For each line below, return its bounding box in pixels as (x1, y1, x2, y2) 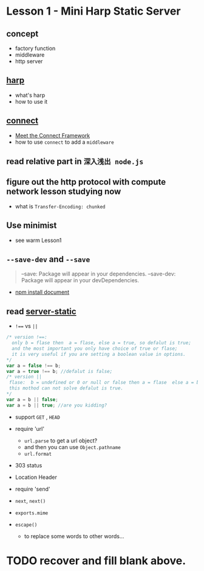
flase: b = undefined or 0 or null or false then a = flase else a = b (8, 380, 200, 386)
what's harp (15, 91, 46, 99)
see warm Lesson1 (15, 236, 62, 244)
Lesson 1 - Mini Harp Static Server (6, 4, 181, 18)
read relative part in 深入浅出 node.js (6, 157, 144, 167)
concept (6, 29, 39, 39)
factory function (15, 44, 56, 52)
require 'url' (15, 425, 44, 432)
